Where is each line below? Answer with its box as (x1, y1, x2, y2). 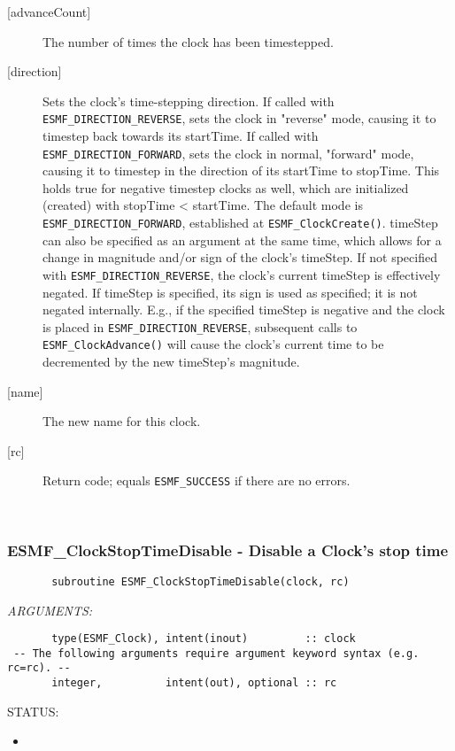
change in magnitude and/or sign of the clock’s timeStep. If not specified (42, 248, 437, 267)
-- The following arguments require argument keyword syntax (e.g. (13, 646, 420, 660)
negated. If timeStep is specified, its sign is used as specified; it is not (42, 283, 418, 301)
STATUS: (7, 701, 59, 720)
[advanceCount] (7, 3, 91, 20)
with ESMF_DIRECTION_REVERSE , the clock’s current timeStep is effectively (42, 265, 441, 283)
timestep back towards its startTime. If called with (42, 127, 319, 145)
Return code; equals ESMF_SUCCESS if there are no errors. (42, 471, 351, 490)
